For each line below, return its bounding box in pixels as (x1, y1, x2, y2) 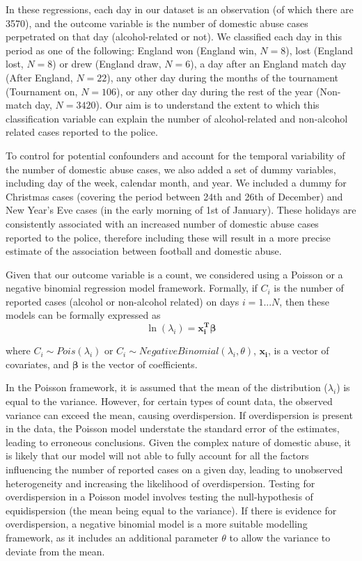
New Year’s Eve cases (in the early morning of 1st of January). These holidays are (6, 203, 356, 217)
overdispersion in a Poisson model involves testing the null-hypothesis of (6, 489, 313, 504)
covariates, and (6, 356, 70, 371)
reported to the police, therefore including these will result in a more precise (6, 230, 331, 244)
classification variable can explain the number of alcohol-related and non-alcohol (6, 111, 348, 125)
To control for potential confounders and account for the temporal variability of (6, 148, 345, 162)
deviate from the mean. (6, 544, 105, 558)
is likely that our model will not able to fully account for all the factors (6, 448, 309, 463)
